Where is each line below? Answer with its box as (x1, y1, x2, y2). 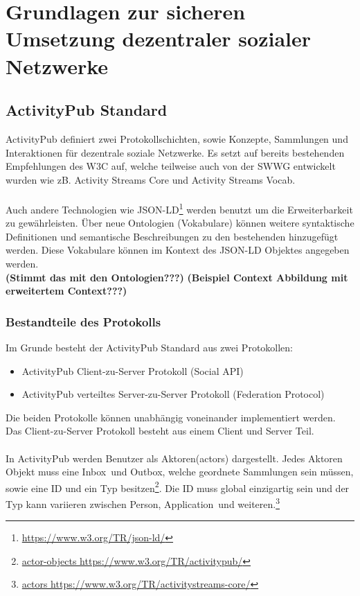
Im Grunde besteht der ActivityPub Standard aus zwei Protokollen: (6, 340, 294, 354)
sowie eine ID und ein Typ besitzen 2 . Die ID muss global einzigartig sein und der (6, 478, 350, 495)
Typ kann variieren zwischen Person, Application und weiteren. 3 (6, 494, 280, 511)
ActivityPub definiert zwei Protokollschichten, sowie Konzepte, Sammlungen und (6, 131, 348, 146)
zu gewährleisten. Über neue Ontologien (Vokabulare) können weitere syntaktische (6, 216, 354, 230)
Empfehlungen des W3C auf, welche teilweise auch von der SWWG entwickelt (6, 159, 336, 173)
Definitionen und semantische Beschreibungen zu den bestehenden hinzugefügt (6, 229, 339, 243)
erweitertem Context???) (6, 283, 127, 298)
